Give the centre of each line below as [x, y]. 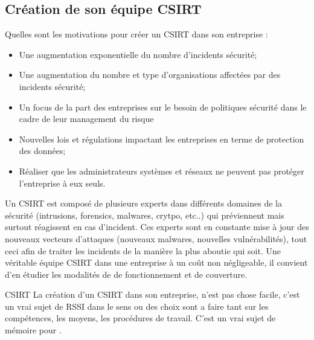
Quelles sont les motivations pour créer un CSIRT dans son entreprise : [136, 34]
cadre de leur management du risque [86, 119]
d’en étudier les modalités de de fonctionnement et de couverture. [126, 274]
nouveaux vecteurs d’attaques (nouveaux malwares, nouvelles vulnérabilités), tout [156, 238]
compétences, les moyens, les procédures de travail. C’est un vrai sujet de [140, 318]
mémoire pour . [33, 330]
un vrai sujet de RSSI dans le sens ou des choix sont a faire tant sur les [137, 306]
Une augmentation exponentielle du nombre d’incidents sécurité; [138, 54]
